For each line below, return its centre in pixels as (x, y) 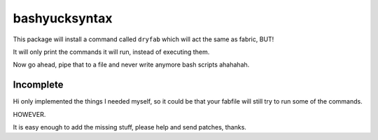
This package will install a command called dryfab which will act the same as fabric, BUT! (143, 39)
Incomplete (38, 85)
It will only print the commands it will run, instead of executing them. (111, 52)
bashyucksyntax (63, 18)
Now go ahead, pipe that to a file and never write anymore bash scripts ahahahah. (131, 65)
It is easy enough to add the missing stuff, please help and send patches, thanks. (129, 127)
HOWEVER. (29, 114)
